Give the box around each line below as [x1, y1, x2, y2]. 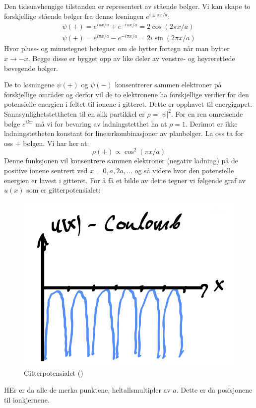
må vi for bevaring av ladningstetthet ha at [35, 118, 167, 129]
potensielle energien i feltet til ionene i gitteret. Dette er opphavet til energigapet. [4, 99, 253, 109]
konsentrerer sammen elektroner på [115, 79, 222, 90]
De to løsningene [4, 79, 55, 90]
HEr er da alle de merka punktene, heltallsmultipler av [4, 385, 171, 395]
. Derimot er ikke [186, 118, 238, 129]
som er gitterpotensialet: [26, 185, 101, 195]
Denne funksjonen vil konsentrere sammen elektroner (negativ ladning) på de [4, 155, 238, 166]
